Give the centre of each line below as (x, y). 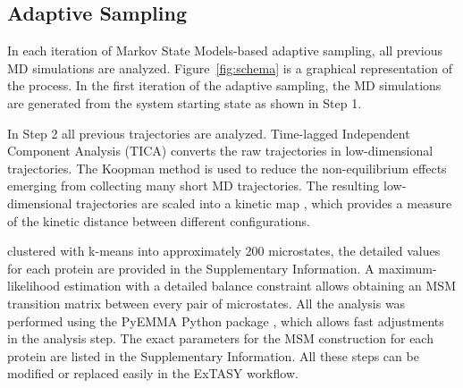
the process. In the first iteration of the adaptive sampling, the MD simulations (224, 85)
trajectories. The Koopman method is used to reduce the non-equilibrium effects (227, 168)
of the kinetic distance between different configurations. (159, 220)
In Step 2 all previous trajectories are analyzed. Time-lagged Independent (209, 133)
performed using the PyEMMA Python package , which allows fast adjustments (226, 321)
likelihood (34, 286)
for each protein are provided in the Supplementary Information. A (191, 268)
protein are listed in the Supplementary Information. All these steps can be (213, 355)
